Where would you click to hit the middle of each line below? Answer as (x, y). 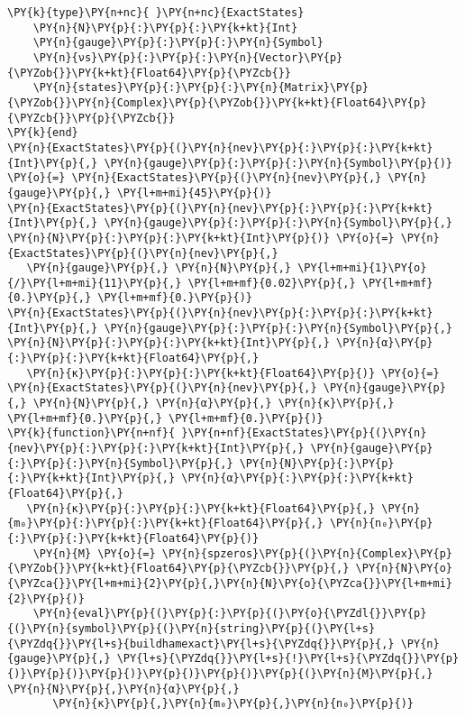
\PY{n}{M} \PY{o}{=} (94, 553)
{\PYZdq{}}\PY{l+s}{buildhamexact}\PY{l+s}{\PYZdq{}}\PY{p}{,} (201, 643)
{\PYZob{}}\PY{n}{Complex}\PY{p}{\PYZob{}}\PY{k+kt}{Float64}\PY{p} (217, 102)
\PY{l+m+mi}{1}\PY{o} (362, 268)
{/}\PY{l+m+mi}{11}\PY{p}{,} (95, 283)
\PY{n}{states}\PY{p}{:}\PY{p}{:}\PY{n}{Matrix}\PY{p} (201, 88)
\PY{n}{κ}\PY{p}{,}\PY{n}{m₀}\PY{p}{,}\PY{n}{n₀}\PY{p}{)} (233, 704)
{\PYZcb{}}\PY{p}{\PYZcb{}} (91, 118)
